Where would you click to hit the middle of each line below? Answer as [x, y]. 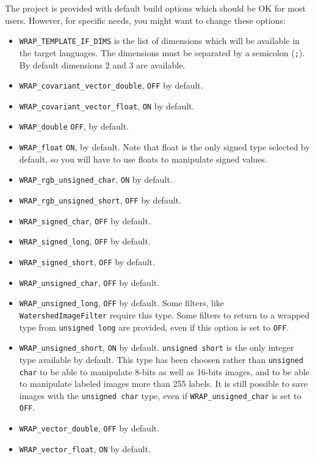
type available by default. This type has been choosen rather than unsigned [161, 359]
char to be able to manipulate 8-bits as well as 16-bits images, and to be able [164, 371]
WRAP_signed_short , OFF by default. [87, 261]
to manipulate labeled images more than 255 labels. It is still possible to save [164, 384]
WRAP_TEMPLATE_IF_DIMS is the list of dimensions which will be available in [159, 41]
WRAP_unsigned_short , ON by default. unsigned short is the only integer [157, 347]
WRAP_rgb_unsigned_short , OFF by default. [100, 200]
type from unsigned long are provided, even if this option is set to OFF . [154, 327]
